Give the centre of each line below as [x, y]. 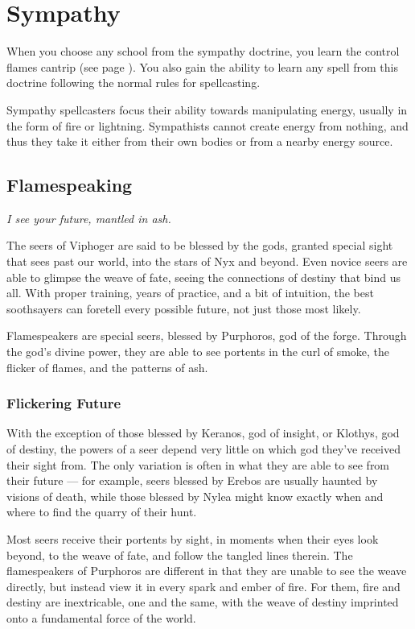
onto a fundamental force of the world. [101, 617]
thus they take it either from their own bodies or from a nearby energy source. [200, 141]
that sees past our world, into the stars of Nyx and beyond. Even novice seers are [207, 261]
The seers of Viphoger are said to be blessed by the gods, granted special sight [200, 245]
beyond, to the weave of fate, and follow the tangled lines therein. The [180, 555]
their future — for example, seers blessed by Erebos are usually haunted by [192, 480]
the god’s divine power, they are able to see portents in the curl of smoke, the [198, 352]
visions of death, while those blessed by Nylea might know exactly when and [195, 496]
